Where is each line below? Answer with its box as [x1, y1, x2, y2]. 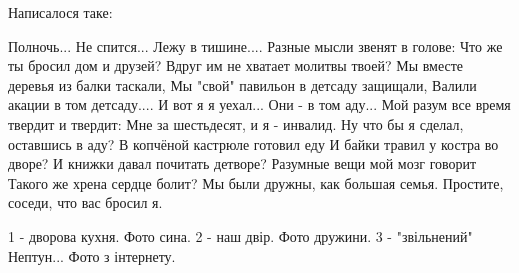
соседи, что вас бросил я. [8, 192, 163, 213]
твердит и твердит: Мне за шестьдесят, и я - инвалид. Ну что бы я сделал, [8, 113, 464, 134]
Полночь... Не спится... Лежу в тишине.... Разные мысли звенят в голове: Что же [8, 35, 503, 56]
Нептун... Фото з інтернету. [8, 245, 176, 266]
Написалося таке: [8, 2, 113, 22]
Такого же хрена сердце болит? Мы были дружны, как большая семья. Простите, [8, 172, 504, 193]
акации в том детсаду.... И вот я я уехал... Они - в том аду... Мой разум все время [8, 94, 511, 115]
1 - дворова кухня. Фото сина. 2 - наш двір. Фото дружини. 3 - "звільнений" [8, 225, 473, 246]
